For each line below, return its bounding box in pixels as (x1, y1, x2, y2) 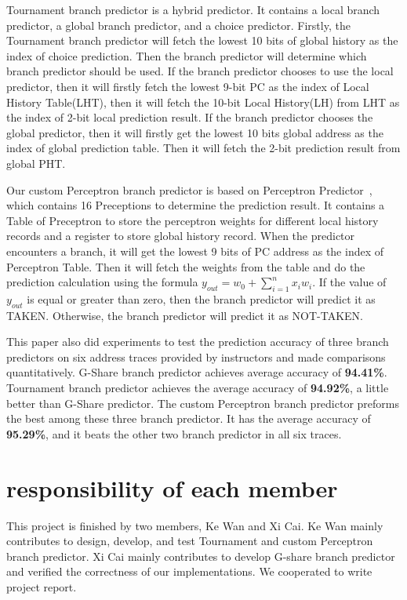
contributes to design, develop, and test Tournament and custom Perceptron (6, 533, 373, 549)
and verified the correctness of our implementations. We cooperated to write (6, 563, 372, 580)
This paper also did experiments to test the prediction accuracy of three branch (6, 333, 389, 350)
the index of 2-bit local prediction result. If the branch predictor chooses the (6, 109, 373, 125)
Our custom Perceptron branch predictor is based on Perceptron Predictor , (6, 181, 372, 198)
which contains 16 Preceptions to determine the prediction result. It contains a (6, 197, 385, 213)
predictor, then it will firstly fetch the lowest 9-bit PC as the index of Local (6, 78, 369, 94)
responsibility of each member (6, 471, 338, 504)
